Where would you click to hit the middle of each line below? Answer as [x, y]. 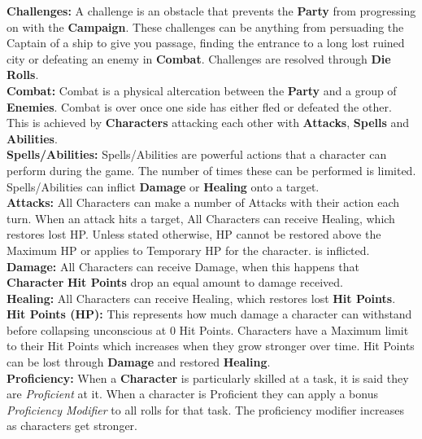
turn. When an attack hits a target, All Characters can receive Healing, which [201, 218]
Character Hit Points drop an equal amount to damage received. [175, 282]
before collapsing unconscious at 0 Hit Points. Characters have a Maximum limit [208, 329]
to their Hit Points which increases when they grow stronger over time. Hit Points [211, 346]
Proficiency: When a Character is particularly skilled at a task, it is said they [208, 378]
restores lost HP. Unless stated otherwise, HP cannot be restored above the [194, 234]
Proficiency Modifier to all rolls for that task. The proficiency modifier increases [205, 409]
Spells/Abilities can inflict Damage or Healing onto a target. [163, 186]
